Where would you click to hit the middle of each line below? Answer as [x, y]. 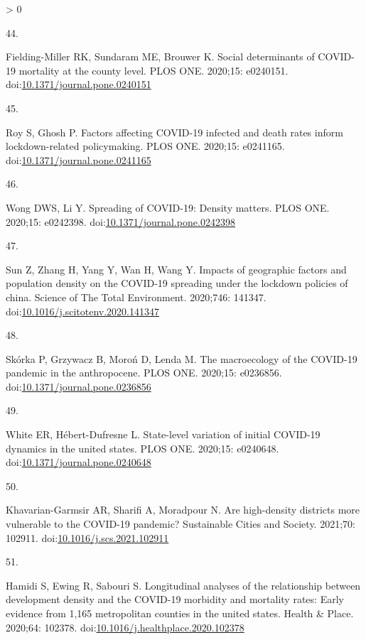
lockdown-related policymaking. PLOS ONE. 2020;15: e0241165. [145, 146]
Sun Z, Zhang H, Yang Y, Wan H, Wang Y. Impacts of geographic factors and [176, 269]
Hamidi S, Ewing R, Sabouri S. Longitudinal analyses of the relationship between [183, 585]
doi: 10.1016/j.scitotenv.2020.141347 [82, 311]
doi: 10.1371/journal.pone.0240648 [79, 462]
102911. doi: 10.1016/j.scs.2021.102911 [87, 537]
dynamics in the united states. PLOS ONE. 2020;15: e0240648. [142, 448]
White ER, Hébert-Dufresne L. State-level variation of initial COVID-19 [163, 434]
